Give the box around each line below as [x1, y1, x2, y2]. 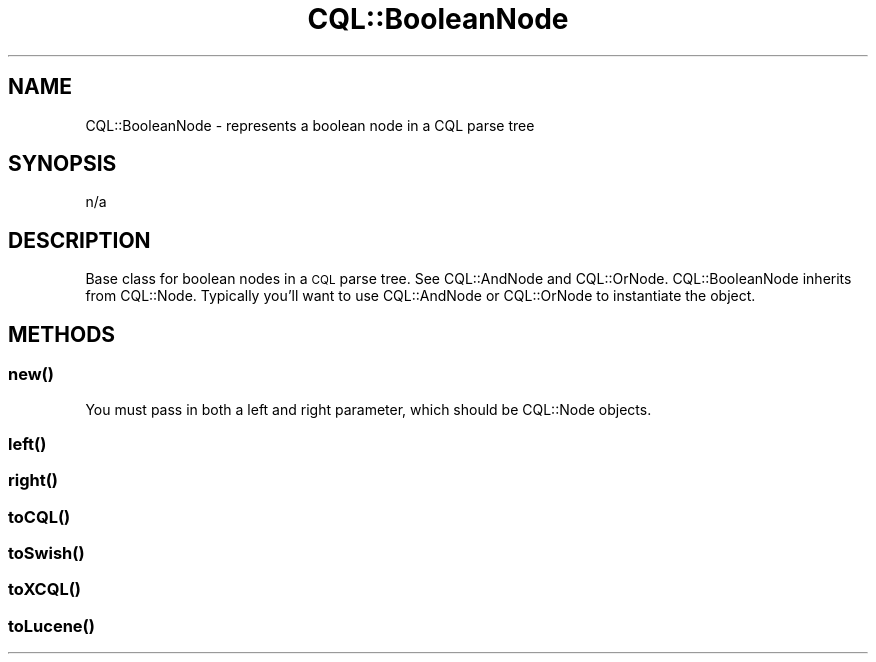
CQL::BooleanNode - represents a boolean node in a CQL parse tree [85, 116, 535, 134]
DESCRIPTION [8, 227, 151, 253]
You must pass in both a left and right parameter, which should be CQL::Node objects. [85, 400, 652, 418]
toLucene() [8, 615, 95, 636]
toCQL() [8, 506, 71, 527]
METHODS [8, 321, 116, 347]
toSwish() [8, 543, 85, 563]
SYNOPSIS [8, 151, 117, 177]
